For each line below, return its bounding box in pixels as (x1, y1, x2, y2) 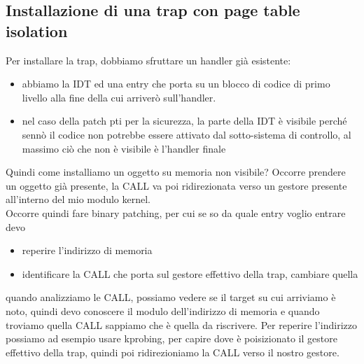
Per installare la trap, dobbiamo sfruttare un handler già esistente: (6, 52, 291, 67)
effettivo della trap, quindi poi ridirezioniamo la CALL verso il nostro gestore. (6, 344, 339, 359)
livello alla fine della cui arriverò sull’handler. (22, 90, 216, 104)
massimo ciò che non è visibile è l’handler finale (22, 141, 226, 155)
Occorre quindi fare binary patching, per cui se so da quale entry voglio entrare (6, 205, 346, 220)
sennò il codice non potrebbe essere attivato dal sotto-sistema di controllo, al (22, 127, 351, 141)
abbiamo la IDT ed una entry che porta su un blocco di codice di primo (22, 76, 330, 91)
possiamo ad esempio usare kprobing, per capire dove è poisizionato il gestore (6, 331, 337, 346)
